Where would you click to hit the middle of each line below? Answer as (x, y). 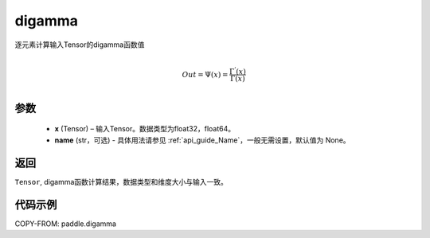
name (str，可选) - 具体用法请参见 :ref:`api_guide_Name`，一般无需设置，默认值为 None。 (202, 140)
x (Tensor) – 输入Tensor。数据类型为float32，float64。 (145, 129)
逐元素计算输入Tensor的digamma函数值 (80, 45)
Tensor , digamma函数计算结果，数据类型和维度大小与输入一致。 (121, 181)
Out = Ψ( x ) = (205, 74)
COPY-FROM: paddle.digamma (66, 224)
